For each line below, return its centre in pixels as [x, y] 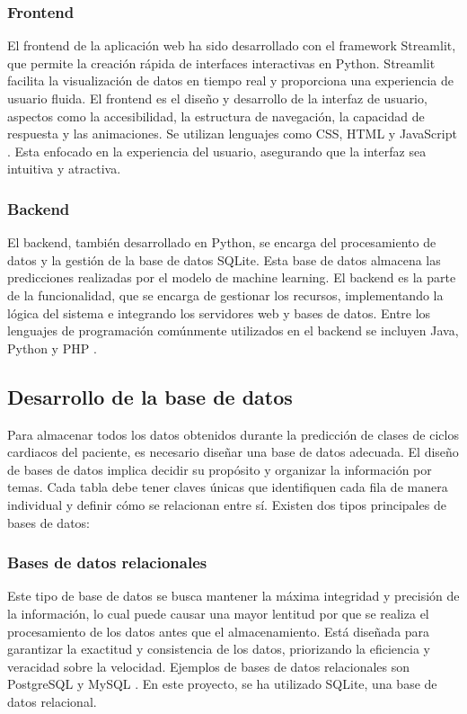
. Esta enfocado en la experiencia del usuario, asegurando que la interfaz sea [217, 151]
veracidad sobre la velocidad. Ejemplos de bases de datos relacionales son [209, 666]
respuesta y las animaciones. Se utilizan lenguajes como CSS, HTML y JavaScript [232, 134]
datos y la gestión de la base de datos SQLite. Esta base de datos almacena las [224, 259]
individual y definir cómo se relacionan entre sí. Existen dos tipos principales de [227, 504]
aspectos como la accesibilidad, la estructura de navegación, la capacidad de [216, 116]
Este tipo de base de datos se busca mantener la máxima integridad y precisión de [233, 596]
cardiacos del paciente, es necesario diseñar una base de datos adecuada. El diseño [233, 452]
